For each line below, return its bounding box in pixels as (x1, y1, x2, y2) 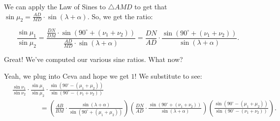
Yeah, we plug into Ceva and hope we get (4, 70, 129, 81)
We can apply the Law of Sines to (4, 1, 106, 11)
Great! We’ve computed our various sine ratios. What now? (4, 54, 183, 64)
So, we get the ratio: (92, 11, 153, 21)
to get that (134, 1, 167, 11)
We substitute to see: (139, 70, 202, 81)
